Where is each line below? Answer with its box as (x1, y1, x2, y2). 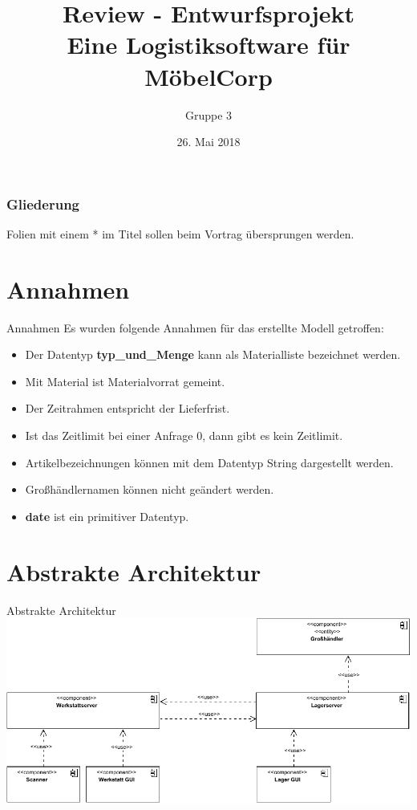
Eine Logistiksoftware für (67, 28, 350, 61)
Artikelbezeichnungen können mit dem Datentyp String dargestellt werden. (25, 454, 394, 470)
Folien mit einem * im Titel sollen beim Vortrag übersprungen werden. (6, 225, 354, 242)
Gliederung (6, 193, 79, 214)
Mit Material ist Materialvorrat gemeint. (25, 372, 225, 389)
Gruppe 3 (184, 106, 233, 123)
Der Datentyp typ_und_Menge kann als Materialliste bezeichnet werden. (25, 346, 401, 363)
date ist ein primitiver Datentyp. (25, 507, 189, 524)
